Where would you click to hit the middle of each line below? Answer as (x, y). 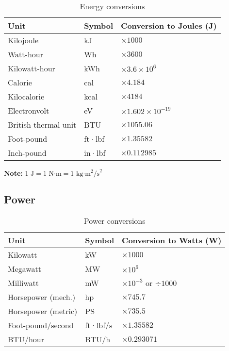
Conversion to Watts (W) (172, 240)
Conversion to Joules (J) (169, 25)
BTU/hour (26, 339)
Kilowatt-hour (32, 68)
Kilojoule (23, 40)
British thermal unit (42, 125)
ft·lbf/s (99, 325)
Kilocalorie (26, 96)
